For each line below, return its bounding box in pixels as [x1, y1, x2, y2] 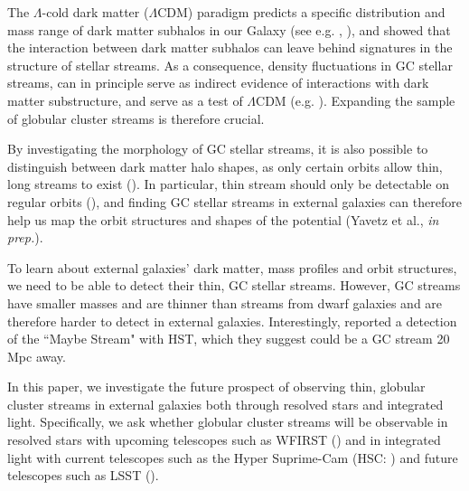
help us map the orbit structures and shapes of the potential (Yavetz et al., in [7, 210, 439, 229]
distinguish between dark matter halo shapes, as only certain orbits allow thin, [7, 156, 443, 175]
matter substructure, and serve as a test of [7, 90, 243, 109]
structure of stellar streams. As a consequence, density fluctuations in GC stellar [7, 55, 453, 74]
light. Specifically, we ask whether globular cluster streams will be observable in [7, 412, 448, 431]
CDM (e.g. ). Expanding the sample [256, 90, 455, 109]
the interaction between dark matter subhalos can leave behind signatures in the [7, 38, 453, 57]
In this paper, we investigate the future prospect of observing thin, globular [7, 377, 426, 396]
